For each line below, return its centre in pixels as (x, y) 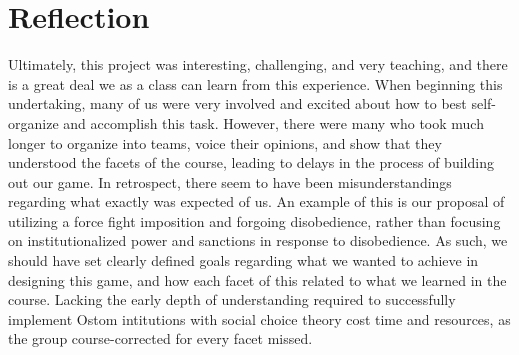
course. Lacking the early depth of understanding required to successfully (232, 299)
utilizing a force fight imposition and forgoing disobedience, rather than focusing (254, 220)
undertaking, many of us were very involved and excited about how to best (237, 103)
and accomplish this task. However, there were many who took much (273, 122)
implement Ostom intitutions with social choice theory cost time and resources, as (259, 318)
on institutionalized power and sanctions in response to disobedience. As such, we (258, 240)
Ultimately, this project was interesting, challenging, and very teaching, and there (258, 64)
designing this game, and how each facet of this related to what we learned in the (257, 279)
